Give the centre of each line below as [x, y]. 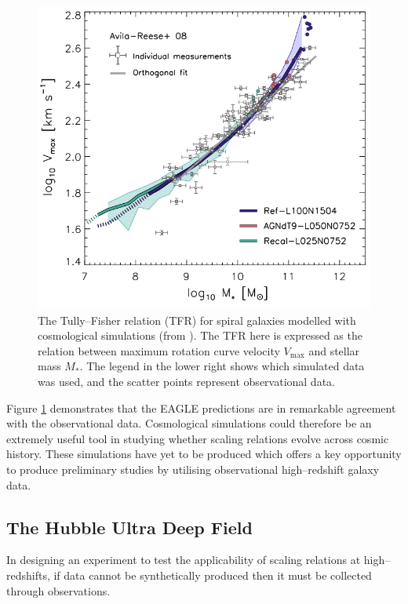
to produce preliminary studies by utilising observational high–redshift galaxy [193, 469]
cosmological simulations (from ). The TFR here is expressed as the [200, 335]
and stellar [334, 350]
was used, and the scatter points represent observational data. [186, 381]
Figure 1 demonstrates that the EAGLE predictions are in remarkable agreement [201, 408]
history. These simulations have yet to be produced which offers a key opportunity [204, 454]
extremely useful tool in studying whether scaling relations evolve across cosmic [198, 438]
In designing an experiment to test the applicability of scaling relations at [184, 560]
